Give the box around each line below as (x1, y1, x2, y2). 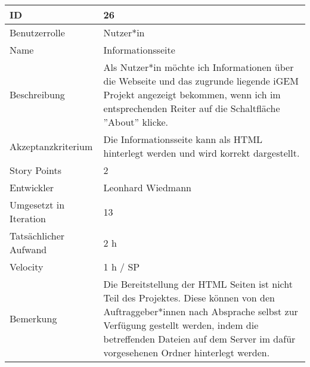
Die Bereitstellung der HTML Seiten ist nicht (103, 277, 293, 291)
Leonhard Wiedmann (103, 181, 191, 194)
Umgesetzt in (10, 198, 65, 212)
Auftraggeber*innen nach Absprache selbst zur (103, 304, 298, 318)
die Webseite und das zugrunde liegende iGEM (103, 74, 299, 88)
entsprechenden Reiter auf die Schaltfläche (103, 101, 280, 115)
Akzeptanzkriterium (10, 139, 93, 153)
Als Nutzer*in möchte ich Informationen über (103, 60, 294, 74)
